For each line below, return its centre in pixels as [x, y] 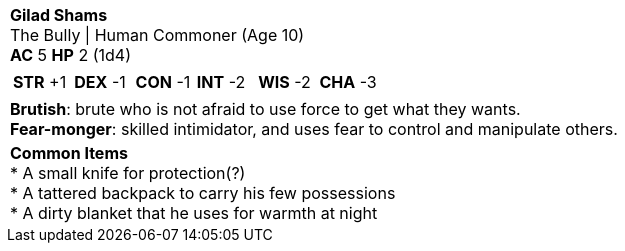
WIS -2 [284, 82]
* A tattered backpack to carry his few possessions [203, 193]
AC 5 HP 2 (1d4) [71, 55]
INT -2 [221, 82]
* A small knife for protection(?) [128, 173]
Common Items [69, 153]
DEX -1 [100, 82]
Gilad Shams [59, 15]
